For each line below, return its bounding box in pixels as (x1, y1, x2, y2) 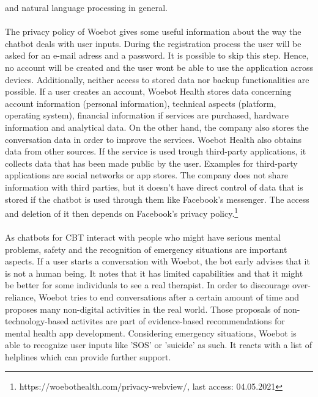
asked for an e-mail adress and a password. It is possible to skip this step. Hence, (5, 49, 309, 62)
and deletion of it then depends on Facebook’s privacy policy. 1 (5, 205, 239, 219)
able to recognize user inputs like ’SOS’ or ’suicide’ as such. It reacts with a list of (5, 338, 312, 351)
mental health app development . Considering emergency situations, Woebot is (5, 326, 297, 339)
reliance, (5, 290, 36, 303)
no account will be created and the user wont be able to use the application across (5, 60, 313, 73)
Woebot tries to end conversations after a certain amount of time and (39, 290, 300, 303)
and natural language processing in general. (5, 1, 168, 13)
